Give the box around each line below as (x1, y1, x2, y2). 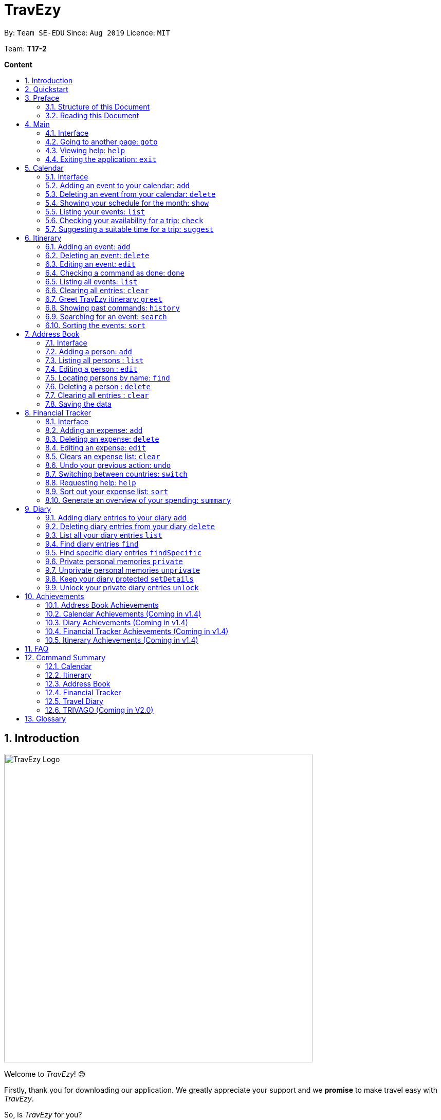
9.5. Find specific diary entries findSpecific (45, 548, 202, 557)
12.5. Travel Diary (45, 696, 103, 706)
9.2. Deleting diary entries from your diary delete (45, 521, 215, 531)
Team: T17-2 (4, 44, 47, 53)
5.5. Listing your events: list (45, 207, 145, 216)
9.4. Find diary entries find (45, 539, 139, 548)
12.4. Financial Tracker (45, 688, 121, 697)
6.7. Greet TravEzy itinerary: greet (45, 294, 162, 303)
